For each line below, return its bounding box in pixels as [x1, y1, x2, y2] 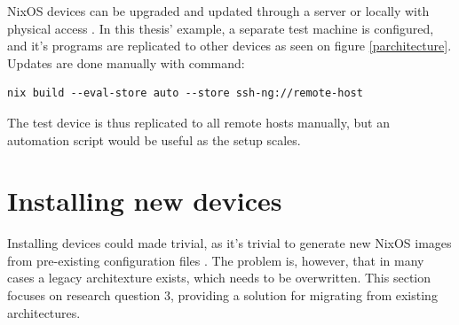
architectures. [7, 303, 81, 321]
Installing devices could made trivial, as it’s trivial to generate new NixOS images [7, 234, 452, 252]
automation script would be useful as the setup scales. [7, 130, 301, 149]
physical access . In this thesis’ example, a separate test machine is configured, [7, 19, 434, 37]
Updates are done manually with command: [7, 53, 245, 72]
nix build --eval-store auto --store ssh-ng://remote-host [7, 87, 363, 100]
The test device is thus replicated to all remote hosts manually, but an [7, 112, 390, 131]
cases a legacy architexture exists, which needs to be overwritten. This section [7, 268, 431, 287]
